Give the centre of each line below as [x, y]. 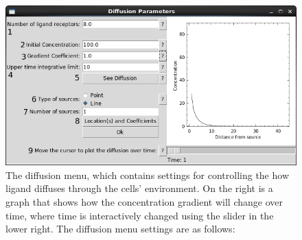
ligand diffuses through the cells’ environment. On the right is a [139, 188]
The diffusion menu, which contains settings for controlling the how [147, 175]
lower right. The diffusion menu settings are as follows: [120, 229]
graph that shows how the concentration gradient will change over [144, 202]
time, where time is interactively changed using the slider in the [140, 215]
